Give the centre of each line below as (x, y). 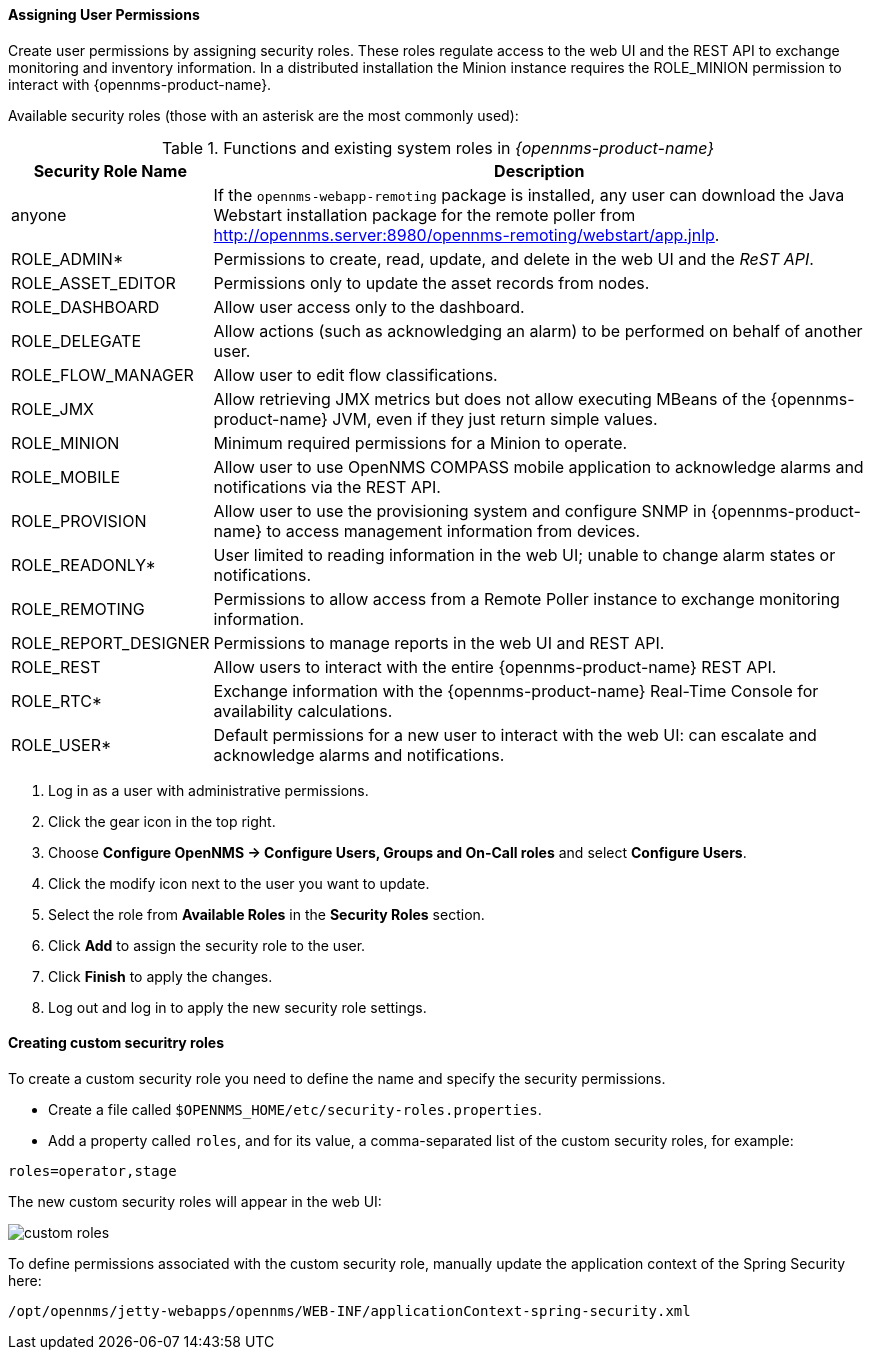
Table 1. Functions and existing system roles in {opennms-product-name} (438, 147)
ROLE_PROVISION (79, 520)
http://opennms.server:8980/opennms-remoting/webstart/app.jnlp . (466, 234)
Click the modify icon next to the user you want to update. (239, 883)
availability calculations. (303, 710)
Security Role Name (110, 170)
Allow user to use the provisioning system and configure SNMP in (460, 510)
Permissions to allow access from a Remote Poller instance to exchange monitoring (526, 598)
